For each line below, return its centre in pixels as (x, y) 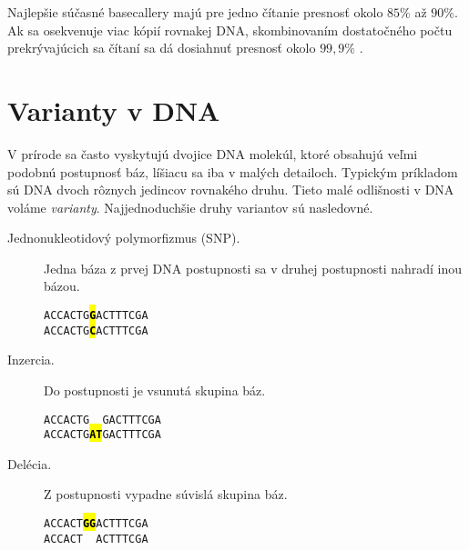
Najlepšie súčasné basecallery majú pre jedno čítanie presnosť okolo (195, 12)
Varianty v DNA (114, 110)
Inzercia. (31, 360)
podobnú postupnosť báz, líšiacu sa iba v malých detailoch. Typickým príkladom (233, 171)
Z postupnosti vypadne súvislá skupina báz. (166, 494)
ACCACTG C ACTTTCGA (96, 330)
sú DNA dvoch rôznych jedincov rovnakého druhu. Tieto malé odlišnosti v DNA (231, 190)
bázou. (62, 286)
